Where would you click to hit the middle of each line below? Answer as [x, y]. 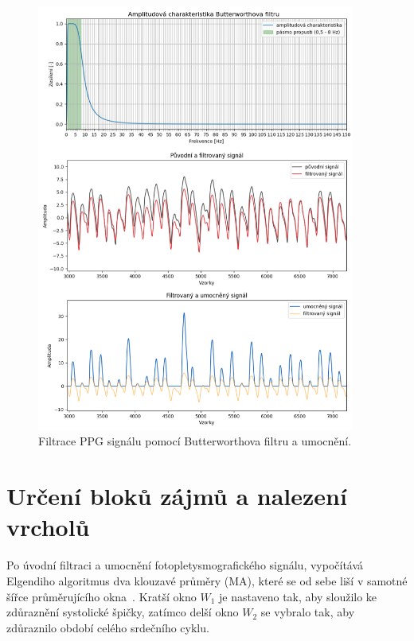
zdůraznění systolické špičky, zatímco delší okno [123, 612]
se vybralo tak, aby [308, 612]
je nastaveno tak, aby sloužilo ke [298, 596]
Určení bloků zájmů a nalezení [177, 496]
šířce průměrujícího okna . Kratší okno [102, 596]
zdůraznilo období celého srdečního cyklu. [108, 627]
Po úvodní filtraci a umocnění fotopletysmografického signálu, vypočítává [185, 565]
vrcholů [48, 527]
